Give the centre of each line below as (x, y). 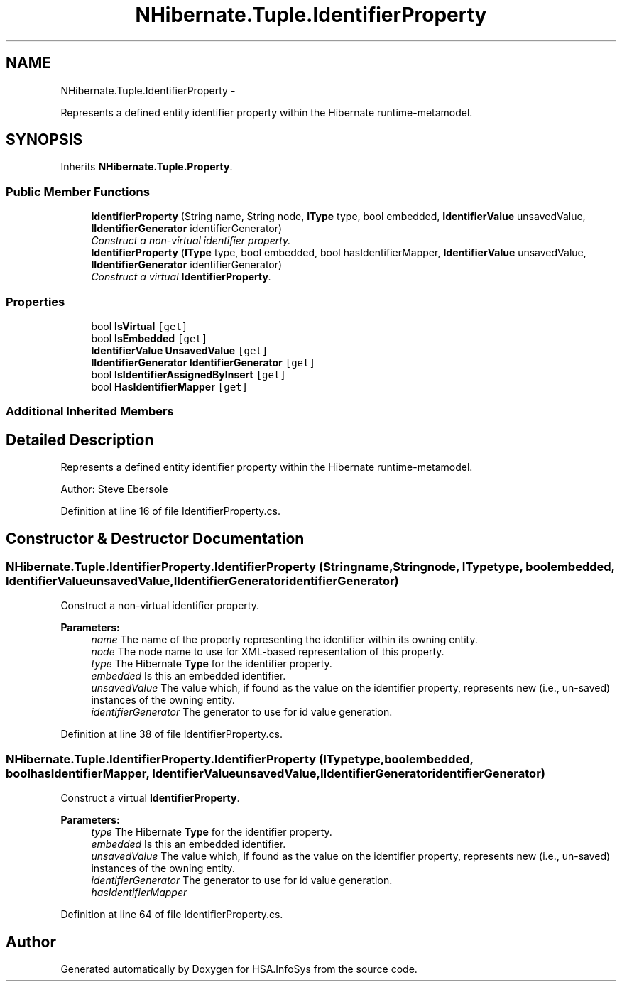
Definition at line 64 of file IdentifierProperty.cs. (172, 915)
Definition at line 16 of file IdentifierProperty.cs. (171, 511)
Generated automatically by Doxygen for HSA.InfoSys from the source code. (239, 969)
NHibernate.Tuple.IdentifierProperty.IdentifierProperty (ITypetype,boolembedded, (240, 759)
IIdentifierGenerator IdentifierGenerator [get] (203, 362)
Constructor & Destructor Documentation (155, 538)
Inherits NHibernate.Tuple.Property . (147, 167)
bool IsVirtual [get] (140, 326)
